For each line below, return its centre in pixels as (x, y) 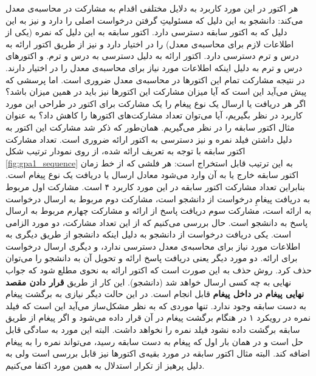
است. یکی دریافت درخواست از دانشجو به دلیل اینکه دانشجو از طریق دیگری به (149, 234)
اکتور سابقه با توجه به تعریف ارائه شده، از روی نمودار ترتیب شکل (125, 151)
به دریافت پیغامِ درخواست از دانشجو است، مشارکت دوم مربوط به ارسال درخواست (158, 198)
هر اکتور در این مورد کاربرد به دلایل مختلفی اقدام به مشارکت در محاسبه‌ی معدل (152, 8)
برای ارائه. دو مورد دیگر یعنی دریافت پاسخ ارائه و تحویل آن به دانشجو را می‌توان (152, 258)
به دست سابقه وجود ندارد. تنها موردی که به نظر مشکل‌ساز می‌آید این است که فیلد (156, 305)
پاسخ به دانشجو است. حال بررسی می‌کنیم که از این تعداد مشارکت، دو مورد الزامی (157, 222)
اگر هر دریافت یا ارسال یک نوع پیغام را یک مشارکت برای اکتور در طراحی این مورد (156, 103)
